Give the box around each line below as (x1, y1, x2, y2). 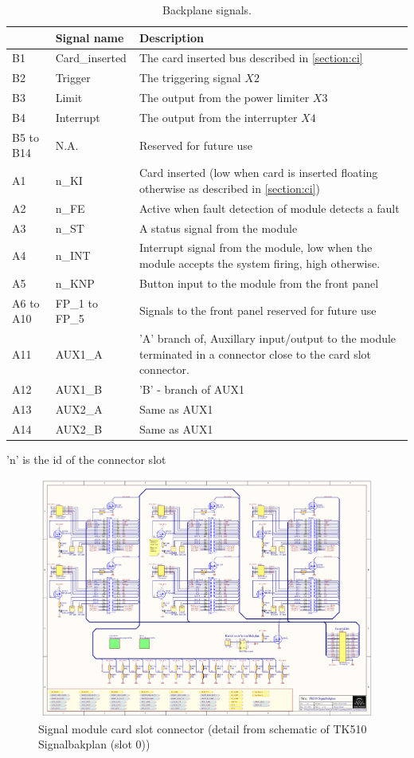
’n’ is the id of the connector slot (6, 450, 166, 467)
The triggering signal (139, 69, 241, 86)
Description (139, 29, 204, 45)
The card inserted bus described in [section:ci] (139, 49, 363, 66)
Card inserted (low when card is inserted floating (139, 164, 378, 181)
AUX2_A (55, 400, 103, 417)
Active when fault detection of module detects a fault (139, 199, 400, 216)
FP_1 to (55, 294, 98, 311)
